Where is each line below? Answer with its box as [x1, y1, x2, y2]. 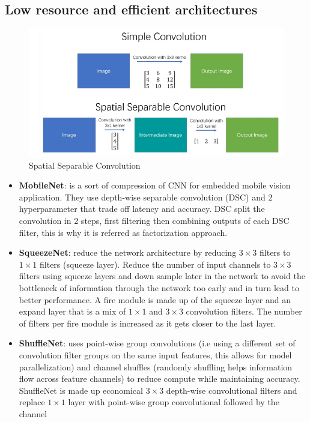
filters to [260, 246, 291, 259]
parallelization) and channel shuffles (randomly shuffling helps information [19, 360, 293, 373]
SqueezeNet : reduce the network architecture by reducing [19, 246, 237, 259]
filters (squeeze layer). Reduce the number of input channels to [40, 258, 271, 270]
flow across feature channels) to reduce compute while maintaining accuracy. [19, 372, 300, 385]
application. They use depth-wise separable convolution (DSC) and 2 [19, 190, 273, 203]
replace [19, 396, 45, 408]
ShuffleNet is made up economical [19, 384, 143, 396]
